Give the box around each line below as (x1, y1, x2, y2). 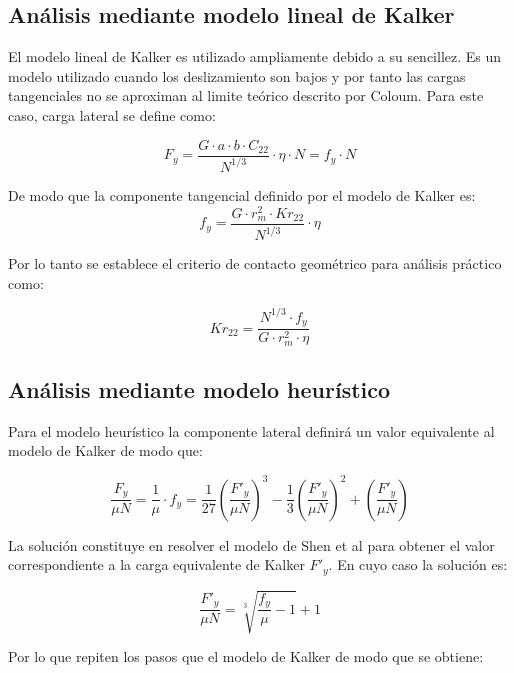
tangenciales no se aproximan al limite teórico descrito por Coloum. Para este (8, 85, 484, 106)
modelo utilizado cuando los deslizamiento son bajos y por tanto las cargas (8, 65, 466, 86)
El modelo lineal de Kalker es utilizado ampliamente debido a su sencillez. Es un (8, 46, 502, 67)
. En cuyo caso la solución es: (328, 554, 508, 575)
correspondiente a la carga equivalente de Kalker (8, 554, 305, 575)
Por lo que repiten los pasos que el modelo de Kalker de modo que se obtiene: (8, 646, 484, 667)
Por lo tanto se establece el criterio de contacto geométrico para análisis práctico (8, 253, 502, 274)
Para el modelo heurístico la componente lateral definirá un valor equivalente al (8, 420, 495, 441)
